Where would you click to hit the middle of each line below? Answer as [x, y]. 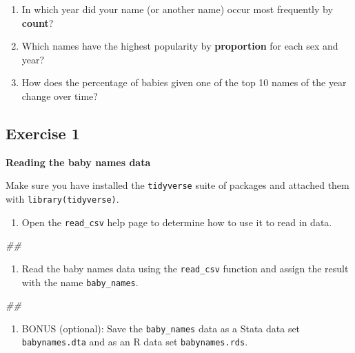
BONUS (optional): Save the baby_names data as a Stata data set [161, 328]
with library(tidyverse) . [62, 199]
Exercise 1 [43, 133]
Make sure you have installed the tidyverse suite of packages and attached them [177, 185]
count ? [38, 22]
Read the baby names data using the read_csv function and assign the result [185, 268]
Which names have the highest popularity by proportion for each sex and [180, 46]
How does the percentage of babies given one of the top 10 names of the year [184, 82]
